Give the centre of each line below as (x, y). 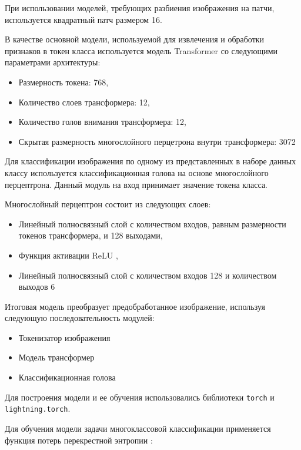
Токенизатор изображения (64, 337)
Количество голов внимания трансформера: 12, (102, 122)
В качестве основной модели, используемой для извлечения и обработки (135, 39)
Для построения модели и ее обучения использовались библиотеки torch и (140, 397)
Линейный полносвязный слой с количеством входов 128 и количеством (148, 275)
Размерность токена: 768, (63, 82)
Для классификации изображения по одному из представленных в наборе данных (150, 161)
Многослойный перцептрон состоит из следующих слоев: (108, 204)
